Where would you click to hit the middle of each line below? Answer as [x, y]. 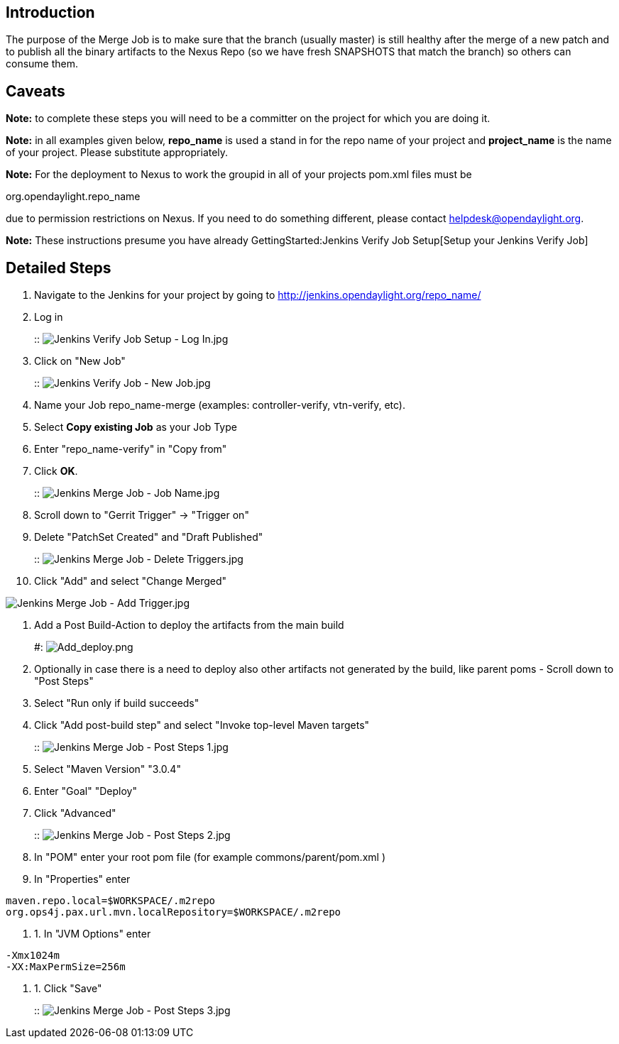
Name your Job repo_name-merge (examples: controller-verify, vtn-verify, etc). [220, 405]
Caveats [35, 91]
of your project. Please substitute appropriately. [117, 153]
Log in [49, 317]
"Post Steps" [64, 681]
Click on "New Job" [80, 361]
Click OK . [56, 471]
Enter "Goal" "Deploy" [86, 791]
